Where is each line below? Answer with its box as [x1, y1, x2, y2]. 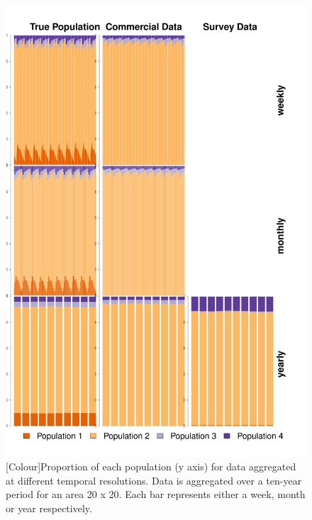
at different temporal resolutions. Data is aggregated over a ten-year [6, 473, 302, 487]
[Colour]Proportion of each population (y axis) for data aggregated [6, 459, 296, 474]
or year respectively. [6, 500, 92, 515]
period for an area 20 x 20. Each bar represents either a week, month [6, 487, 306, 502]
